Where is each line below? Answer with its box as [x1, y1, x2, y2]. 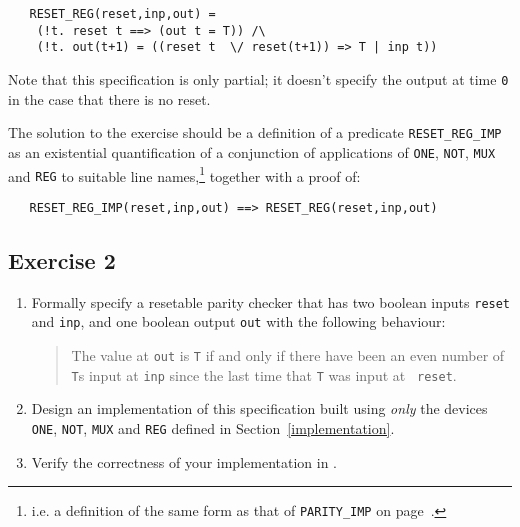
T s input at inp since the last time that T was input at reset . [71, 364, 457, 385]
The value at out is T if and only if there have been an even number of [71, 345, 505, 366]
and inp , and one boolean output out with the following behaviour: [31, 311, 446, 332]
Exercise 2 [8, 244, 116, 275]
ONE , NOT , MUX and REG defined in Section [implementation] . [31, 417, 395, 438]
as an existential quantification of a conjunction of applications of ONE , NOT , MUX [8, 141, 496, 162]
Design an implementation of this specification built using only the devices [31, 398, 488, 419]
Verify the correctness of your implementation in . [31, 451, 337, 472]
